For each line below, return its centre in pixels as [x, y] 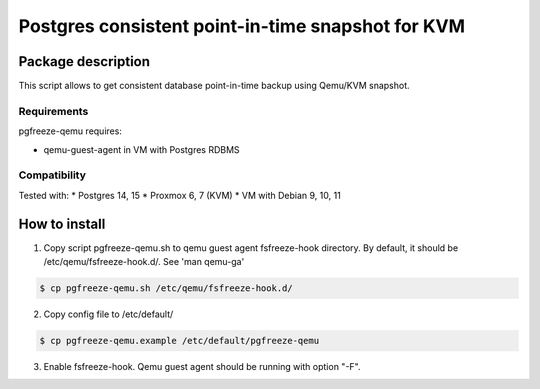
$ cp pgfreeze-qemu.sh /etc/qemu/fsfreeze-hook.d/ [166, 288]
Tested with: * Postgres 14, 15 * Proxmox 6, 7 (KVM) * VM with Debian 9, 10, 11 [180, 195]
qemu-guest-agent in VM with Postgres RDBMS [141, 149]
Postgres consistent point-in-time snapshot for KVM [241, 26]
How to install [62, 223]
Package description [84, 61]
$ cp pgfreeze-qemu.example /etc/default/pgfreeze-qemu [179, 340]
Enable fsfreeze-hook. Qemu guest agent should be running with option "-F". [202, 366]
